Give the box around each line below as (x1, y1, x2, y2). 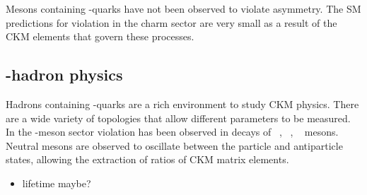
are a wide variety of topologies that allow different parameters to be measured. (6, 110, 351, 125)
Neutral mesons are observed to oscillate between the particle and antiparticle (6, 138, 343, 153)
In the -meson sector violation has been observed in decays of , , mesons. (6, 124, 339, 139)
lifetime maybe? (22, 175, 91, 190)
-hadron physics (6, 64, 123, 85)
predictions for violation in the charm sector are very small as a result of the (6, 15, 337, 30)
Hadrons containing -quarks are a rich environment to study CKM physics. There (6, 96, 359, 111)
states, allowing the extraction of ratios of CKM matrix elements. (6, 152, 289, 167)
